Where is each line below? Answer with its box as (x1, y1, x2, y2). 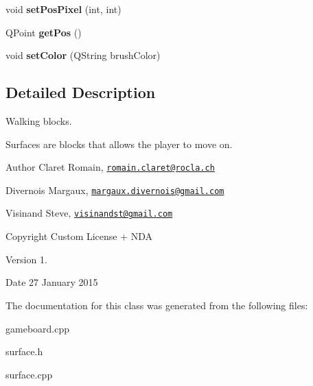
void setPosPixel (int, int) (5, 2, 121, 16)
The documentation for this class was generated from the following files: (5, 298, 308, 312)
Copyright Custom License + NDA (5, 229, 153, 243)
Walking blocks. (5, 113, 72, 128)
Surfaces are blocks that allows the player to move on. (5, 136, 233, 151)
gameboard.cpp (5, 321, 70, 335)
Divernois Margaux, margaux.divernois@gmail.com (5, 182, 224, 197)
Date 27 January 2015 (5, 275, 98, 289)
